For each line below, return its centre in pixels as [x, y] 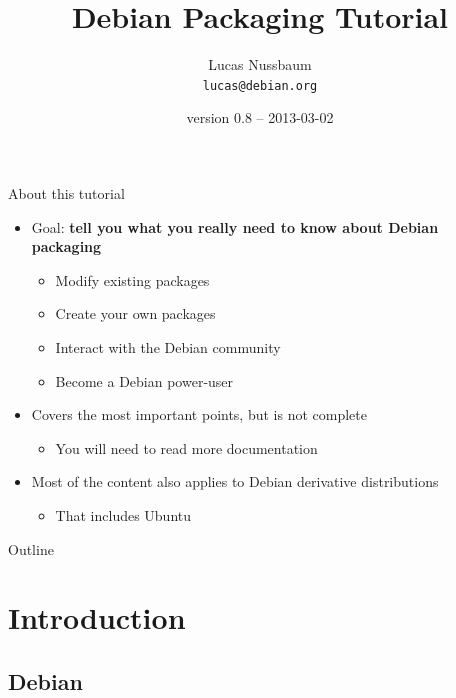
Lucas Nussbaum [260, 64]
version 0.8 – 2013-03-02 [260, 117]
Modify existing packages [132, 279]
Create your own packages [135, 313]
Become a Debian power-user [144, 380]
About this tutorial [66, 192]
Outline [31, 548]
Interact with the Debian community [168, 346]
